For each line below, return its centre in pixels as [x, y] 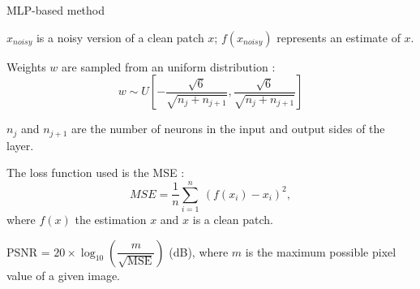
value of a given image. [63, 275]
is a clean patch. [233, 219]
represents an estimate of [339, 37]
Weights [26, 66]
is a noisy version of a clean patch [120, 37]
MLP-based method [56, 10]
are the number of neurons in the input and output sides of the [228, 129]
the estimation [111, 219]
